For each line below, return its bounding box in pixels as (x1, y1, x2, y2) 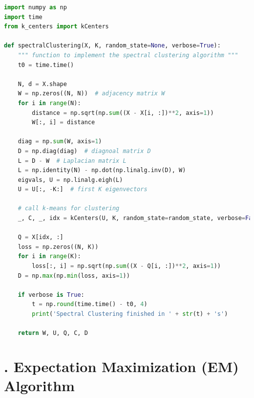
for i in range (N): (18, 99, 81, 107)
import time (4, 13, 42, 21)
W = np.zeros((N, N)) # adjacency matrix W (18, 90, 165, 97)
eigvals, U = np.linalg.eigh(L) (18, 176, 123, 183)
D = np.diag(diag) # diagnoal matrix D (18, 147, 151, 155)
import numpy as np (4, 4, 67, 11)
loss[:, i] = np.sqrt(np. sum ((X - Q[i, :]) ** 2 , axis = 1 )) (32, 263, 221, 270)
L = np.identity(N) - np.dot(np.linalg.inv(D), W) (18, 167, 186, 174)
